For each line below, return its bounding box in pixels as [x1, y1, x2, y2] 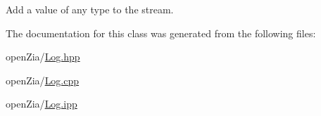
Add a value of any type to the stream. [6, 2, 174, 16]
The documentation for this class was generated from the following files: [6, 25, 316, 40]
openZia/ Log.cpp [6, 72, 80, 87]
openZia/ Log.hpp [6, 49, 80, 64]
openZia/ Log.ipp [6, 96, 77, 111]
